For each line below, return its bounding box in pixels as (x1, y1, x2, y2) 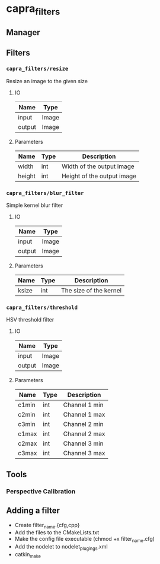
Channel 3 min (63, 439, 104, 448)
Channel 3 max (63, 449, 105, 458)
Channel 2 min (63, 420, 104, 428)
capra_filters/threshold (6, 304, 78, 311)
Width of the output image (61, 162, 135, 171)
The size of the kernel (61, 286, 122, 295)
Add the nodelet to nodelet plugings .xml (14, 543, 108, 552)
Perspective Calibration (6, 487, 76, 495)
